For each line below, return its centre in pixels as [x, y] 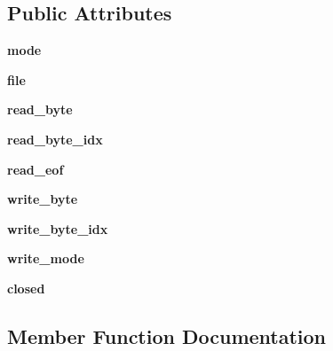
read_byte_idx [55, 139]
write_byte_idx [58, 228]
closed [26, 288]
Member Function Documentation [167, 335]
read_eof [36, 169]
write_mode [46, 258]
